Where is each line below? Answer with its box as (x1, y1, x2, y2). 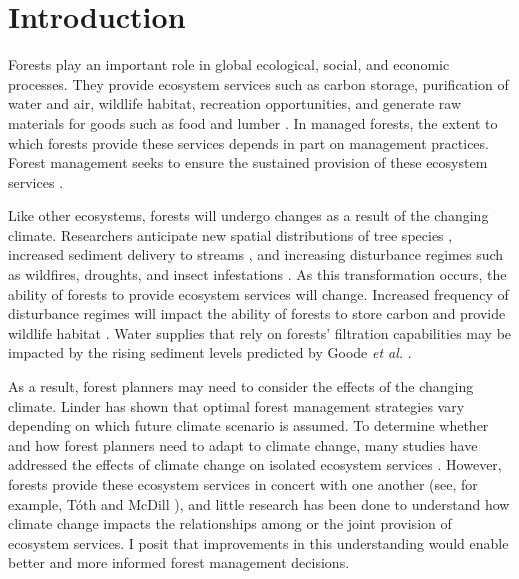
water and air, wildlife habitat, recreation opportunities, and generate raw (8, 93, 462, 114)
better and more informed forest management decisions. (8, 552, 350, 573)
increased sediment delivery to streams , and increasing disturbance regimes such (8, 244, 504, 265)
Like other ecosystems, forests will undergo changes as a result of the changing (8, 205, 489, 226)
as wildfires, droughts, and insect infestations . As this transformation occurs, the (8, 264, 507, 285)
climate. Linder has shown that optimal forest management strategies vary (8, 395, 465, 416)
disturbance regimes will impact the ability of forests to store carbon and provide (8, 303, 506, 324)
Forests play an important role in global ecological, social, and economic (8, 54, 450, 75)
